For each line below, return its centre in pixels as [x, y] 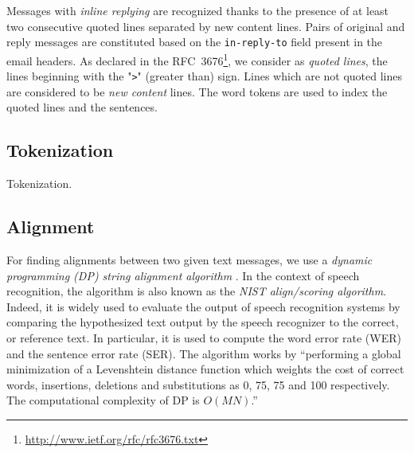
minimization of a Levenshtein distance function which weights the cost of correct [205, 369]
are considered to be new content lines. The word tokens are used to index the [197, 91]
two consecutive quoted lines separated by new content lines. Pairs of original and [206, 26]
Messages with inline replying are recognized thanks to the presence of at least [198, 10]
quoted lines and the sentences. [82, 107]
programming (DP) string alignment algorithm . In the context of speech [183, 275]
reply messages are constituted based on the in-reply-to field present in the [195, 42]
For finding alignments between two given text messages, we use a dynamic [189, 259]
